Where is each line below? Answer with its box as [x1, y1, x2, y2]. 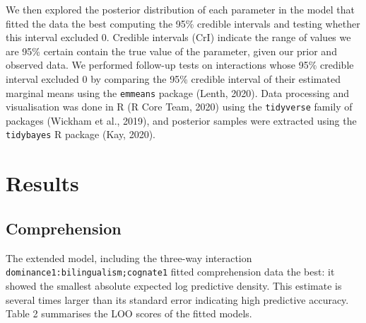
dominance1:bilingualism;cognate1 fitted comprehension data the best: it [6, 264, 335, 279]
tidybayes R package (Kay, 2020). [6, 127, 156, 142]
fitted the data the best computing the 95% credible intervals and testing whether [6, 16, 360, 30]
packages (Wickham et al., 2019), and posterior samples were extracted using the [6, 113, 357, 127]
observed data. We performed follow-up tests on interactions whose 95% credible [6, 57, 354, 72]
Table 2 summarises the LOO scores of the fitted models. [6, 306, 252, 321]
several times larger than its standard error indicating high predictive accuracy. [6, 292, 349, 307]
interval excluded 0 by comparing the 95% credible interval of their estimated [6, 71, 341, 86]
